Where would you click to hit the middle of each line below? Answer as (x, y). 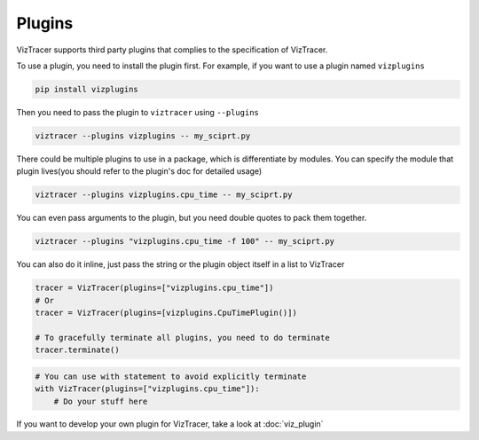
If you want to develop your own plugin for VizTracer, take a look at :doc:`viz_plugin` (170, 424)
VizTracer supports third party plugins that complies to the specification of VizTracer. (172, 50)
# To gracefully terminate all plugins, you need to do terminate (182, 338)
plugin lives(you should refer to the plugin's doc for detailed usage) (139, 171)
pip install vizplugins (87, 89)
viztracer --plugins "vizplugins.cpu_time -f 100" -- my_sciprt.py (185, 241)
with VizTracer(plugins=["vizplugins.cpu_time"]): (148, 389)
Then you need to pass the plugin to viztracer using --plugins (137, 112)
